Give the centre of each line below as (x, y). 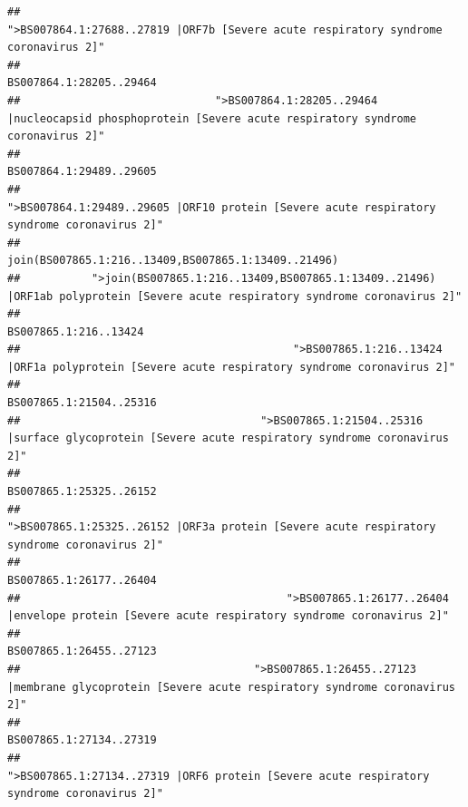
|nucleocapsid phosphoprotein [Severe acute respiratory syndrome (212, 118)
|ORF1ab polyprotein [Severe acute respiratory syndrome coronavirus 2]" (235, 296)
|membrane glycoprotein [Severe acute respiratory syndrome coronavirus (231, 687)
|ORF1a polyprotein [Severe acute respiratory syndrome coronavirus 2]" (231, 367)
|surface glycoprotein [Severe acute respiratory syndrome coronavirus (228, 438)
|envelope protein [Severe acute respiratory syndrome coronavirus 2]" (228, 616)
